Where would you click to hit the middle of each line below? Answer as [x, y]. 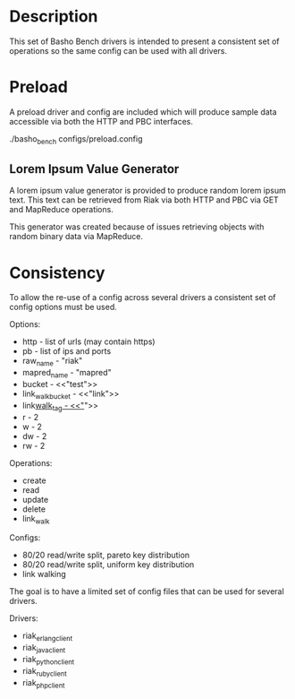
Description [54, 17]
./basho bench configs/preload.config [76, 139]
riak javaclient [44, 649]
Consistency [57, 273]
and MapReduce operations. [61, 210]
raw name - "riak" [52, 362]
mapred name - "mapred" [67, 374]
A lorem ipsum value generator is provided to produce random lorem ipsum [147, 191]
